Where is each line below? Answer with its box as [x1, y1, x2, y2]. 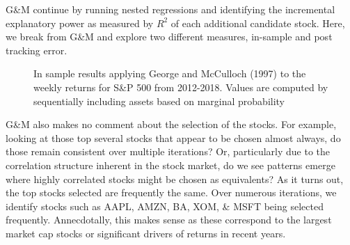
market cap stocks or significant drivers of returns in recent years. [6, 226, 286, 240]
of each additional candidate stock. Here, [170, 15, 345, 30]
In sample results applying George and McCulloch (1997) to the [33, 66, 306, 81]
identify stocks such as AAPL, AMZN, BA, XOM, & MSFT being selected [6, 198, 324, 213]
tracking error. [6, 42, 67, 57]
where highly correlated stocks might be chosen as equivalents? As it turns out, [6, 171, 344, 186]
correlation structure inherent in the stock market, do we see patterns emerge [6, 157, 335, 172]
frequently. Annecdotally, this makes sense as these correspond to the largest [6, 212, 332, 227]
